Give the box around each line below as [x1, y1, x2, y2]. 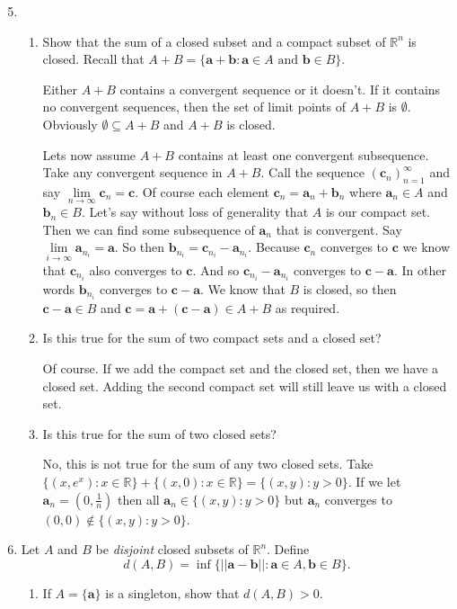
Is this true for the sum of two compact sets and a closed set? [42, 328, 382, 347]
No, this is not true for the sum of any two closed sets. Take [42, 454, 374, 473]
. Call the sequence [260, 163, 365, 182]
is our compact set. [325, 202, 430, 221]
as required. [275, 298, 340, 317]
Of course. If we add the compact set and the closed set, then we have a [42, 358, 439, 377]
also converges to [89, 260, 182, 279]
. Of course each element [135, 182, 269, 201]
